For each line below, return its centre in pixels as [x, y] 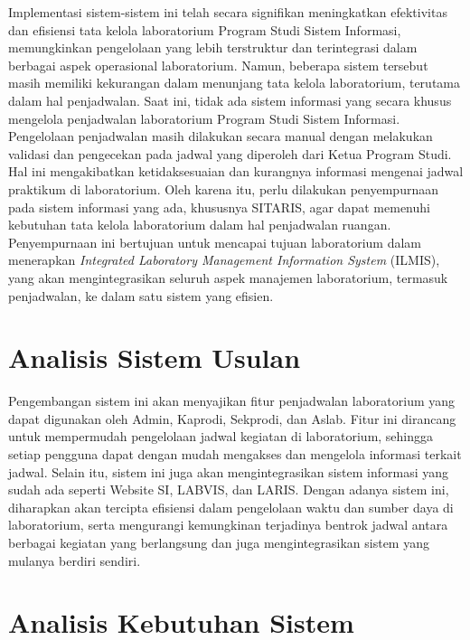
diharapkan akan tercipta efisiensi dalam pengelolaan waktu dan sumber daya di [231, 507]
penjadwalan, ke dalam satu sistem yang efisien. [141, 295]
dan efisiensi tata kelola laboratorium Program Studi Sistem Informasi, [205, 29]
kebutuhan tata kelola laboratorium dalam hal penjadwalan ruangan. [200, 225]
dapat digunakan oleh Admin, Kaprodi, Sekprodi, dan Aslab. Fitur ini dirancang [232, 418]
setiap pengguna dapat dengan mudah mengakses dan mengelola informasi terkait [235, 454]
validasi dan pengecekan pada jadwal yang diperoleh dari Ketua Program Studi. [230, 153]
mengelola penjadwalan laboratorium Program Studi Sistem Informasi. [204, 118]
